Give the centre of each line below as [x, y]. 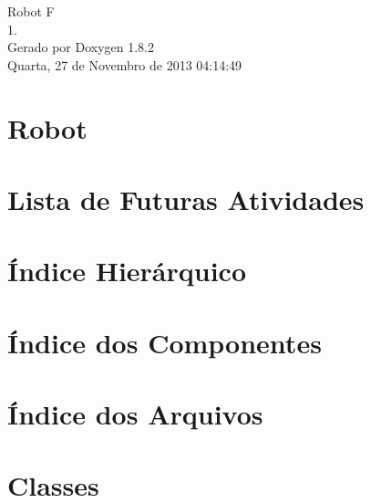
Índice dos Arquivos [135, 414]
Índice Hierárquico [127, 271]
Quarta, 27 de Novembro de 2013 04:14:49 [125, 64]
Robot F [31, 11]
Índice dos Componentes [165, 342]
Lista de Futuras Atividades [186, 199]
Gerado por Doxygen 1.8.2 [81, 47]
